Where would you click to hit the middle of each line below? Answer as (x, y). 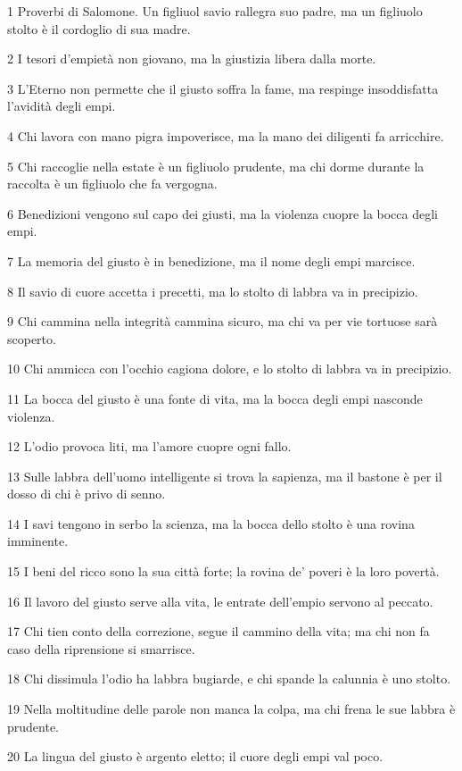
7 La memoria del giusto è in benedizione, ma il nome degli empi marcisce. (211, 260)
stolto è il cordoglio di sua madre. (99, 28)
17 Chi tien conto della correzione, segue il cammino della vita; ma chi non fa (219, 631)
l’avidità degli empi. (62, 106)
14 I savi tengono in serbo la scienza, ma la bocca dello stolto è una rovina (211, 523)
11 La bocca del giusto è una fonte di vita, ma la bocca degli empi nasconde (215, 398)
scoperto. (32, 338)
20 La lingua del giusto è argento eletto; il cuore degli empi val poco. (195, 756)
